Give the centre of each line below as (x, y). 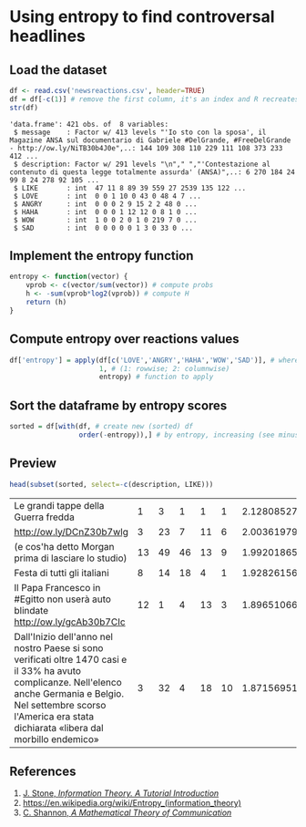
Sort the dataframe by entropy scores (118, 405)
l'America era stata (54, 716)
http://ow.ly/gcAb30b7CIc (70, 622)
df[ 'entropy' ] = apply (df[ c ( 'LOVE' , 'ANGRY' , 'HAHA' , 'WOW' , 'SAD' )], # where (154, 360)
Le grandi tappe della (59, 505)
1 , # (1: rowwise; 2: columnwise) (164, 368)
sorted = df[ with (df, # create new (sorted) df (102, 427)
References (43, 771)
